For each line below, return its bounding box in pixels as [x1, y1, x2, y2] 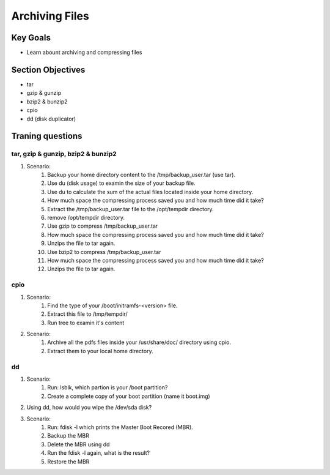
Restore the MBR [47, 458, 90, 465]
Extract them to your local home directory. [47, 347, 153, 354]
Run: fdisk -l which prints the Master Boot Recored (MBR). [47, 423, 194, 431]
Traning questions [11, 131, 82, 141]
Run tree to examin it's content [47, 319, 125, 326]
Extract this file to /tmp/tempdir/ [47, 310, 128, 318]
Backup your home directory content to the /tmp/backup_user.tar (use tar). [47, 171, 235, 179]
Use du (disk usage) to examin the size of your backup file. [47, 179, 196, 187]
